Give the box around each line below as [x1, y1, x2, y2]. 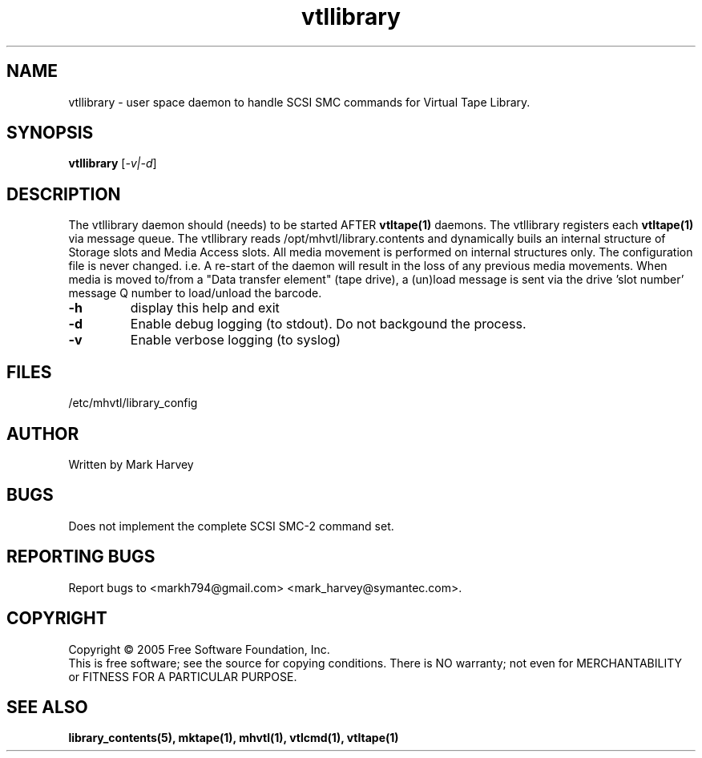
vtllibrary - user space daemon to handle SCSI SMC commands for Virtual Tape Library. [68, 95, 531, 109]
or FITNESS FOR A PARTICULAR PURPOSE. [68, 669, 297, 683]
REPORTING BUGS [6, 546, 155, 567]
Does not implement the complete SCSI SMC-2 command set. [68, 518, 394, 533]
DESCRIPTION [6, 183, 121, 204]
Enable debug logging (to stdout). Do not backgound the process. [130, 316, 526, 333]
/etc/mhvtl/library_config [68, 396, 198, 410]
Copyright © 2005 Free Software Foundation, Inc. [68, 642, 330, 656]
